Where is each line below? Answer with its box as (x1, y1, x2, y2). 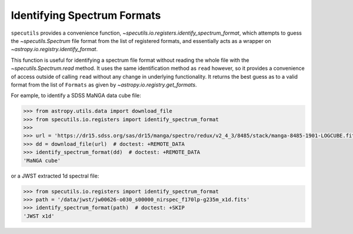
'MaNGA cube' (23, 157, 61, 164)
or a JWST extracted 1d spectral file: (11, 172, 99, 179)
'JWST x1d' (23, 212, 55, 219)
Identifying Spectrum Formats (11, 9, 161, 22)
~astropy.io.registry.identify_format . (11, 46, 98, 53)
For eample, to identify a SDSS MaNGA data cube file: (11, 92, 141, 99)
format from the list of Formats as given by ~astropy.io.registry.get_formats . (11, 81, 197, 88)
